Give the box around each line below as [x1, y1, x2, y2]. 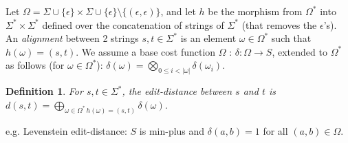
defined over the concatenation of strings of [42, 17, 224, 32]
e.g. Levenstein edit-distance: [6, 123, 127, 137]
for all [263, 123, 288, 137]
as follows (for [6, 58, 65, 72]
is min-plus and [139, 123, 205, 137]
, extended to [272, 44, 327, 58]
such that [271, 31, 312, 45]
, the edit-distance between [122, 84, 232, 98]
